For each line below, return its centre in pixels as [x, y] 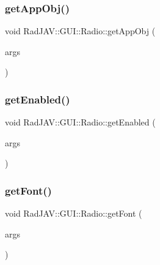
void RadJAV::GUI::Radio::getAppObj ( [80, 31]
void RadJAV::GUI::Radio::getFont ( [74, 213]
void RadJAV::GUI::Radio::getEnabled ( [80, 122]
